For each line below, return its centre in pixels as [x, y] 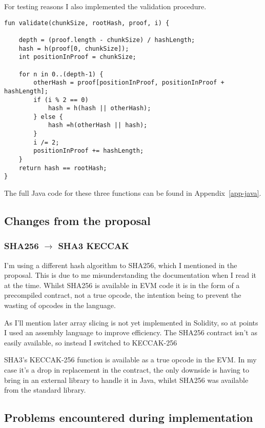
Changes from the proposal [77, 221]
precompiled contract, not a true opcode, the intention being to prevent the [123, 295]
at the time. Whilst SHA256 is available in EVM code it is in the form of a [122, 285]
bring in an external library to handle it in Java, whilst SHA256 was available [126, 380]
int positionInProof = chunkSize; [77, 57]
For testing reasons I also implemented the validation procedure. [105, 6]
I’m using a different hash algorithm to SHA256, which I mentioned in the [121, 265]
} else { [48, 117]
